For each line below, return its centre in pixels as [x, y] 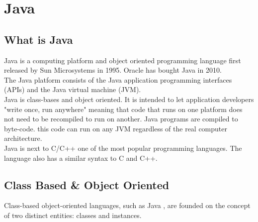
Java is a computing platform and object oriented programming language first [123, 60]
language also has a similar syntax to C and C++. [81, 158]
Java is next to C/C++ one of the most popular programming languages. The [123, 148]
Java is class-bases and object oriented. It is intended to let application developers [129, 99]
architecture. [23, 138]
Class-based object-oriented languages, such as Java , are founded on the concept [127, 205]
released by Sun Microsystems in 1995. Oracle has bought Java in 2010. [113, 70]
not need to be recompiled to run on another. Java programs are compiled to [121, 119]
